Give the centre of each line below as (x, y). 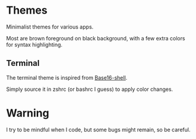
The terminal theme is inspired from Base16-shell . (67, 77)
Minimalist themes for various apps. (50, 27)
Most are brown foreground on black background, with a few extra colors (96, 38)
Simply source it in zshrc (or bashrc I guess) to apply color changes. (90, 89)
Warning (28, 113)
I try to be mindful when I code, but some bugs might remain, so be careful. (98, 129)
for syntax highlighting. (34, 45)
